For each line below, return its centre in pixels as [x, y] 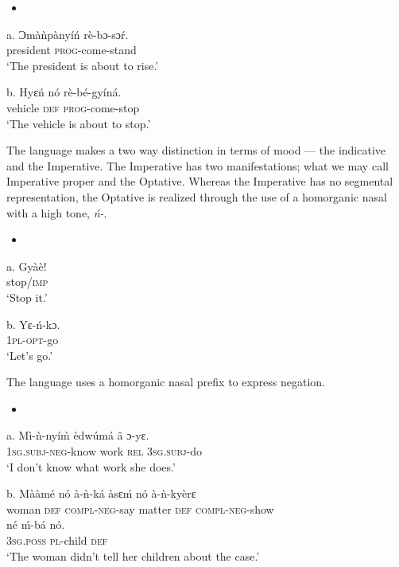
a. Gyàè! [27, 266]
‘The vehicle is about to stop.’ [79, 123]
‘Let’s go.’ [30, 355]
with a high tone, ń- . [57, 212]
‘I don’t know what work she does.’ [91, 466]
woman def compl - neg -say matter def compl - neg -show [140, 508]
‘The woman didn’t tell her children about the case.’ [133, 555]
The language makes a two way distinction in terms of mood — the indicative [196, 150]
